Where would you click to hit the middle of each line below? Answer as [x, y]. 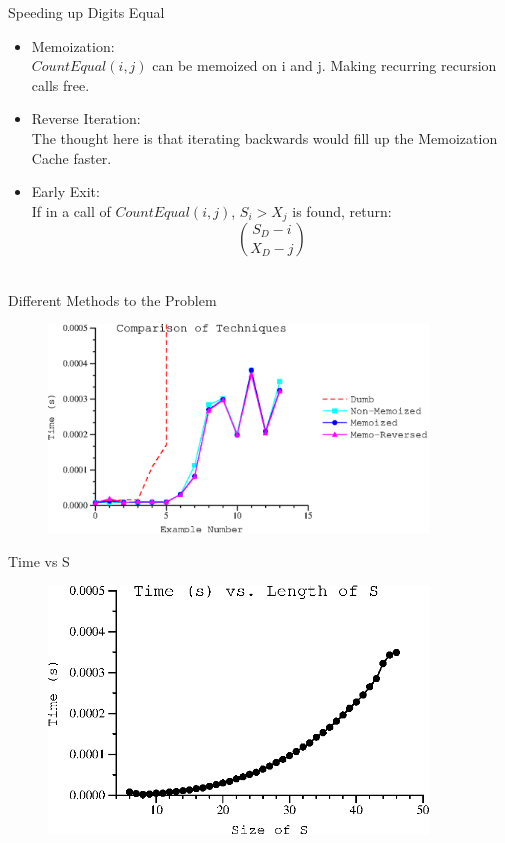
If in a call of [71, 210]
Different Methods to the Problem [112, 299]
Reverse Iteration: [86, 118]
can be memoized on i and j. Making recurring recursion [324, 65]
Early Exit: [65, 191]
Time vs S [39, 560]
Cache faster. [71, 157]
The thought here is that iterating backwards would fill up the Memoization [264, 137]
